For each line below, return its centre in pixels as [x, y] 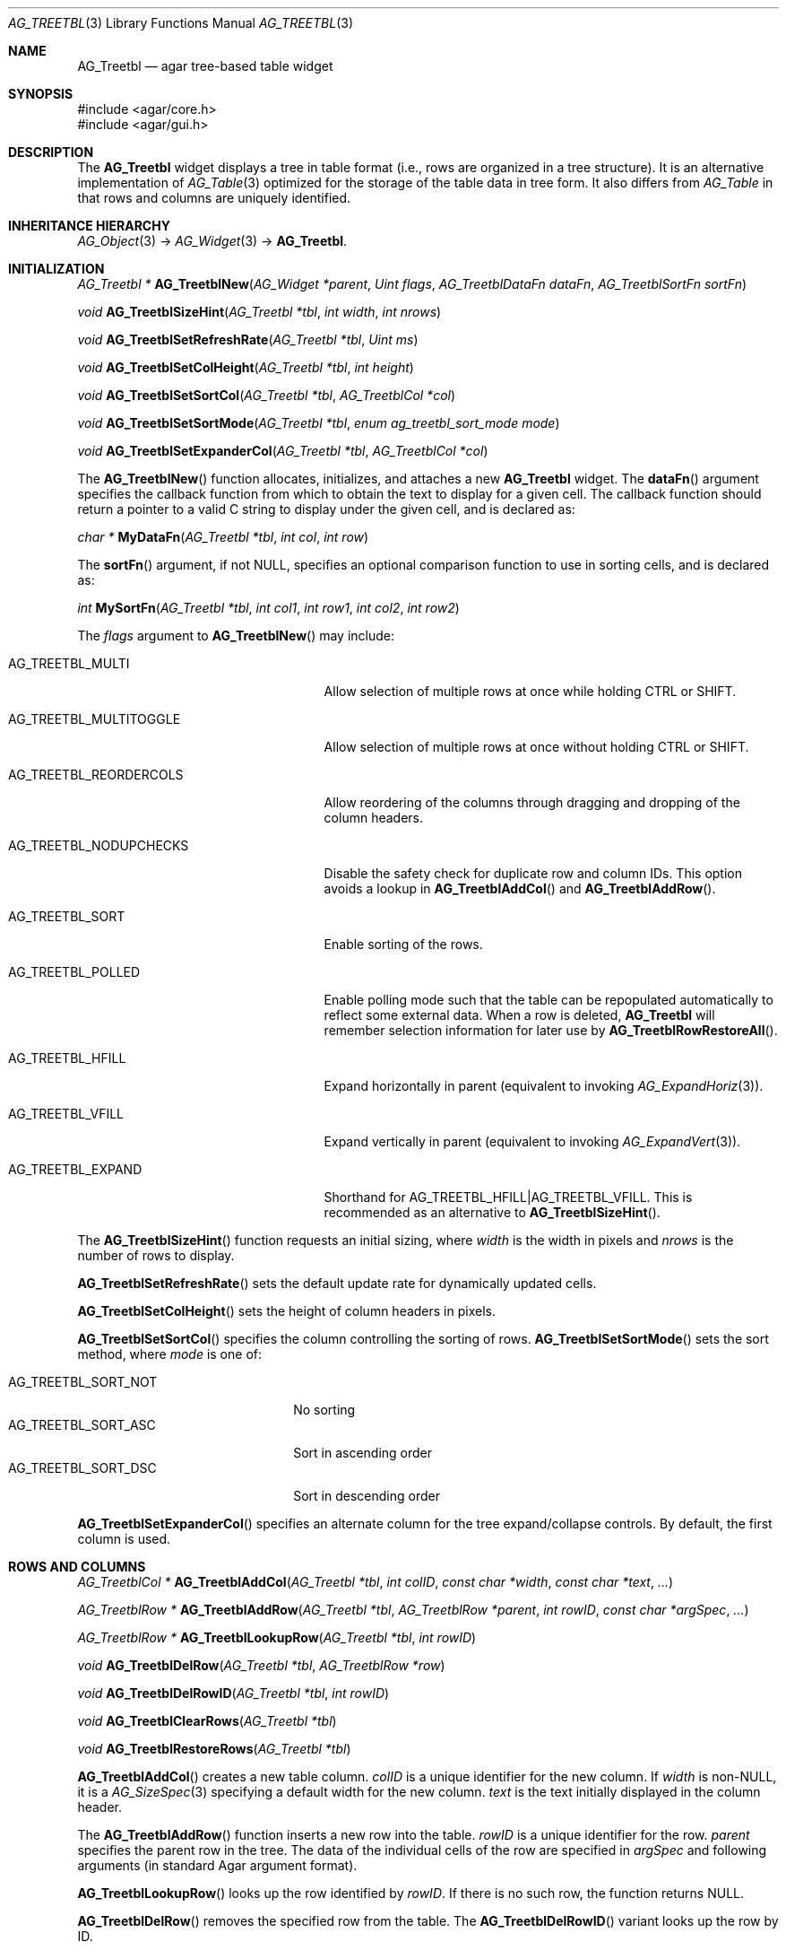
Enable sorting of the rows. [403, 944]
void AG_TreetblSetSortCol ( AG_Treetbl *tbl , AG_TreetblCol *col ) [267, 395]
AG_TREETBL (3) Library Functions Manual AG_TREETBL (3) [181, 23]
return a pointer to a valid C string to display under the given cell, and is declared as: [326, 509]
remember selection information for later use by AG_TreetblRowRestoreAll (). [551, 1030]
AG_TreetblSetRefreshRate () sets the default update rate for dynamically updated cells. [337, 1283]
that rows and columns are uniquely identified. [214, 198]
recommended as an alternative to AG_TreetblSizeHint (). [492, 1212]
